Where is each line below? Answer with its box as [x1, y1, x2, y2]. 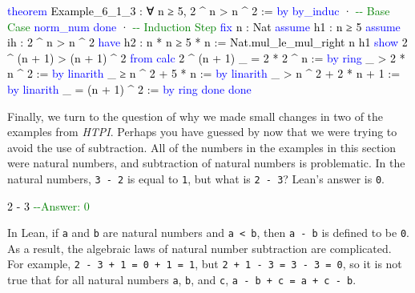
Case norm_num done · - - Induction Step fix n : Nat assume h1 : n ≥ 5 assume [7, 18, 401, 34]
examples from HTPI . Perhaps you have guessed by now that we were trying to [7, 123, 397, 140]
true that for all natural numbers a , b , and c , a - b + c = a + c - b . [7, 271, 357, 288]
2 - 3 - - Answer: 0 [7, 197, 90, 214]
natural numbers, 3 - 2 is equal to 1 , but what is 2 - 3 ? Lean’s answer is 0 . [7, 170, 385, 187]
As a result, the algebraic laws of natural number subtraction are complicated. [7, 239, 392, 256]
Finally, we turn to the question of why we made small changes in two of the [7, 107, 384, 124]
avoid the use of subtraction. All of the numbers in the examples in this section [7, 138, 397, 155]
